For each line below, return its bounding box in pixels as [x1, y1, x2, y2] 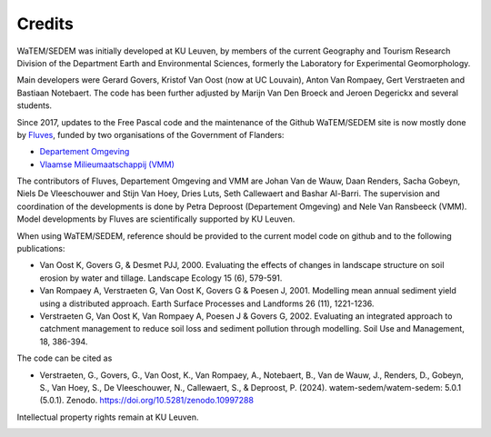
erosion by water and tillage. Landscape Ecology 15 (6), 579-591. [39, 273, 283, 283]
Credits [16, 14, 75, 34]
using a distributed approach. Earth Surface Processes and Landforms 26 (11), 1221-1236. [39, 298, 375, 309]
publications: [16, 243, 65, 254]
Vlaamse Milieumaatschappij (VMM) [39, 159, 175, 170]
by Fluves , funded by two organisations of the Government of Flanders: [16, 129, 285, 140]
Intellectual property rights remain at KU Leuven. [16, 412, 199, 422]
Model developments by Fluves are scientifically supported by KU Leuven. [16, 214, 296, 224]
